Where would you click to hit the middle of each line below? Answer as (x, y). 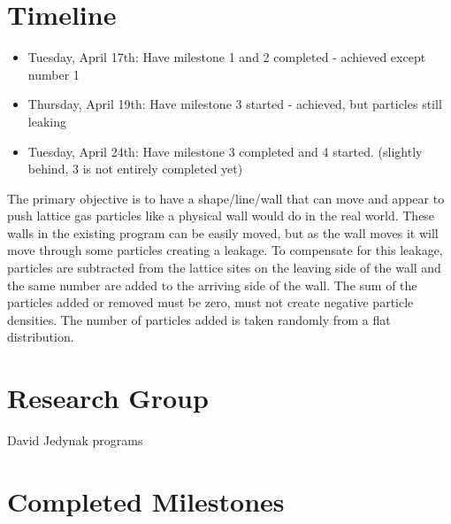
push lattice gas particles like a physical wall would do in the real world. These (221, 216)
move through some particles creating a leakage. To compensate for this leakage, (225, 250)
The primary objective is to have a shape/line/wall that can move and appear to (226, 198)
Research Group (108, 398)
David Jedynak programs (75, 440)
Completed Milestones (146, 501)
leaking (47, 121)
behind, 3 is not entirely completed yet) (135, 169)
